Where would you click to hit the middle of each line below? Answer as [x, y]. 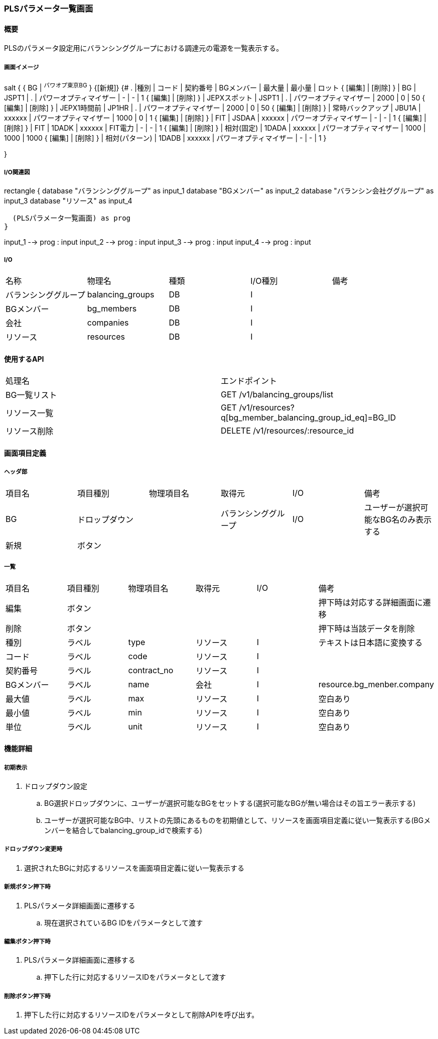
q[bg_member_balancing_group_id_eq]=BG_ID [309, 418]
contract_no [151, 670]
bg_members [112, 309]
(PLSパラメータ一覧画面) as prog [71, 218]
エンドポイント [249, 381]
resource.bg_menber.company [376, 684]
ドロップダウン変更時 [33, 849]
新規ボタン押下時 [27, 887]
